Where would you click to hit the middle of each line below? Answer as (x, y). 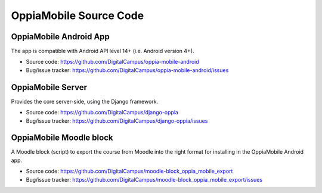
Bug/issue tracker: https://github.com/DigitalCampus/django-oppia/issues (117, 121)
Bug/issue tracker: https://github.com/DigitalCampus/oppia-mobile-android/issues (127, 70)
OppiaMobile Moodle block (62, 138)
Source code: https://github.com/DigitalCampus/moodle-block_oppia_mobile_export (129, 171)
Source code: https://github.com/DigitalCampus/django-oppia (102, 113)
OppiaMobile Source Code (78, 15)
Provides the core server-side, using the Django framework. (84, 101)
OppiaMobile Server (49, 87)
